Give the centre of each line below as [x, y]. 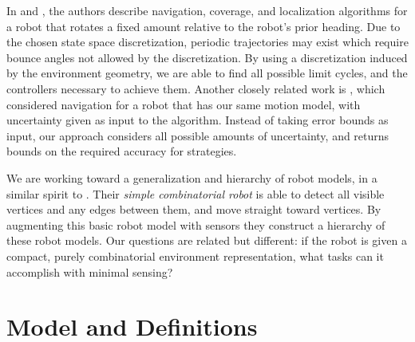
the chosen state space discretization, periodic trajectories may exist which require [207, 42]
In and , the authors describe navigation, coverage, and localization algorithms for [207, 10]
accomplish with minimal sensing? [90, 271]
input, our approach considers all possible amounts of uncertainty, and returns [198, 135]
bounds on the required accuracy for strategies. [122, 151]
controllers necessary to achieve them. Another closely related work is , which [196, 88]
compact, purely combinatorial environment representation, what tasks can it [195, 256]
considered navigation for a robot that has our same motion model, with [184, 104]
